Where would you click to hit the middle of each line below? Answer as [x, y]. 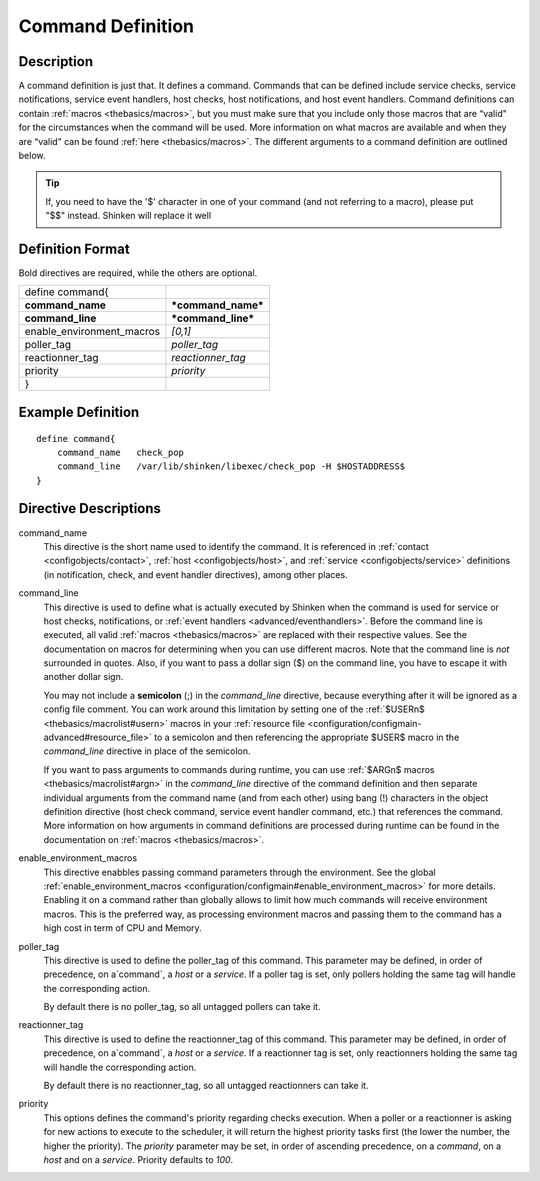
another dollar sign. [83, 677]
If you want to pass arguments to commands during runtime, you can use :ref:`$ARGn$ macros [239, 769]
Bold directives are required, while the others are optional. [138, 273]
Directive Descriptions [90, 508]
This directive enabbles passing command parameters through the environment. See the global [239, 872]
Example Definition [79, 411]
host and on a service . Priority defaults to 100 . [138, 1159]
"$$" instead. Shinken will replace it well [128, 216]
